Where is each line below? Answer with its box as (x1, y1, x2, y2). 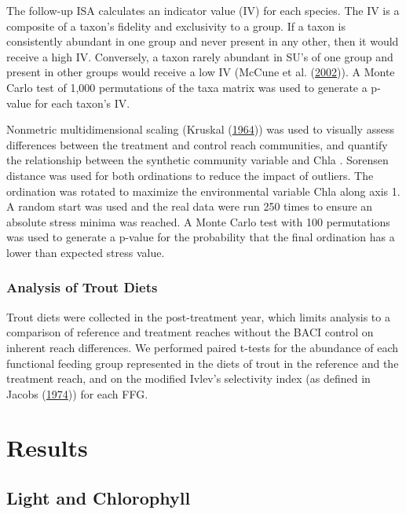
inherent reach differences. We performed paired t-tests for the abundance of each (6, 339, 399, 355)
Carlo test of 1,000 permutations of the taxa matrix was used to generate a (6, 79, 368, 95)
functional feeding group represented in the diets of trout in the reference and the (6, 354, 399, 371)
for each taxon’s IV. (35, 94, 130, 111)
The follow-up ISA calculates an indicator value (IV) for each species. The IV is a (6, 2, 400, 18)
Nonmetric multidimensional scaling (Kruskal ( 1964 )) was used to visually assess (6, 121, 394, 138)
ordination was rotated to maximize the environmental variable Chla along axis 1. (6, 182, 401, 199)
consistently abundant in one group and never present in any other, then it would (6, 33, 399, 50)
